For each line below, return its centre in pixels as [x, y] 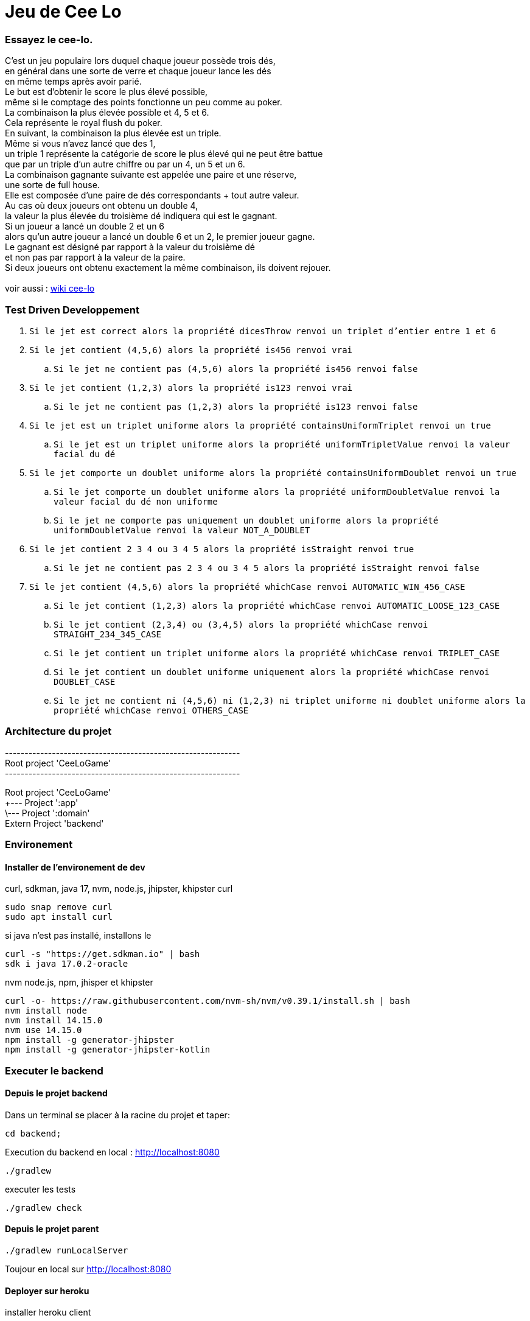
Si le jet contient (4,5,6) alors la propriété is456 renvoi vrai [191, 350]
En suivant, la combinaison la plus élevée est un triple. [113, 133]
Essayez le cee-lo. [49, 39]
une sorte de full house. [52, 185]
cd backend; [33, 1133]
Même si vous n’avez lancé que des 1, [80, 144]
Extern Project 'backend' [54, 823]
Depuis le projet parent [52, 1229]
